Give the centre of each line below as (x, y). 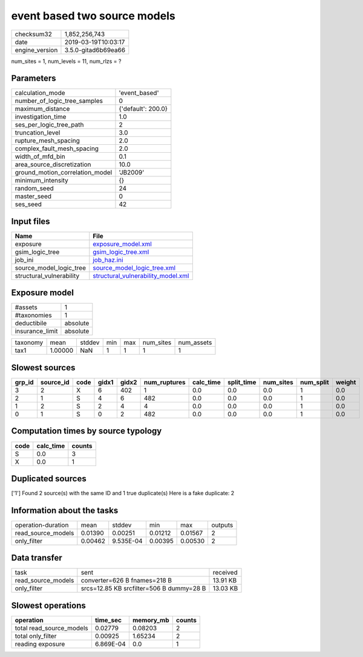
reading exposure (40, 644)
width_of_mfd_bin (40, 156)
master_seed (33, 196)
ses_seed (28, 204)
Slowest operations (48, 605)
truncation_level (38, 133)
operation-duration (42, 525)
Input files (31, 221)
